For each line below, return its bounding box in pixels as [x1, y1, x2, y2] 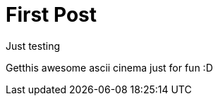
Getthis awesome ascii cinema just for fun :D [6, 61, 213, 74]
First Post [6, 3, 97, 27]
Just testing [6, 39, 60, 52]
